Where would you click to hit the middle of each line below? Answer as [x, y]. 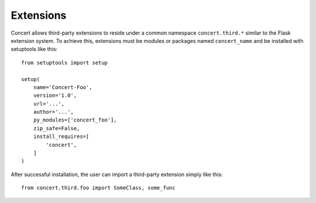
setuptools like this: [34, 49]
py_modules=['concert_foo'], [75, 120]
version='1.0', [55, 96]
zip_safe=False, [56, 128]
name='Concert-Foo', [63, 87]
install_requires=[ [61, 137]
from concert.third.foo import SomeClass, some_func [98, 188]
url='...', [49, 104]
